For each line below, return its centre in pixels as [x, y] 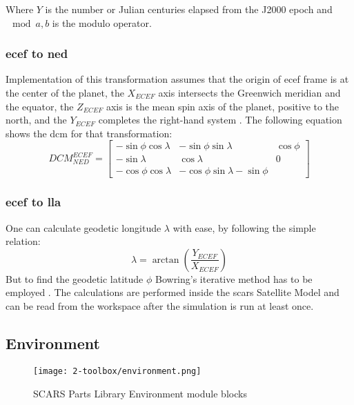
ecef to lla [33, 202]
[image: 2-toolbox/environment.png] [117, 371]
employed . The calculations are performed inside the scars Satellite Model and [173, 292]
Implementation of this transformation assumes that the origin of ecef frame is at [177, 79]
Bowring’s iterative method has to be [234, 278]
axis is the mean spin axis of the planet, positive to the [223, 106]
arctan [166, 260]
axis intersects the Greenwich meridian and [249, 92]
